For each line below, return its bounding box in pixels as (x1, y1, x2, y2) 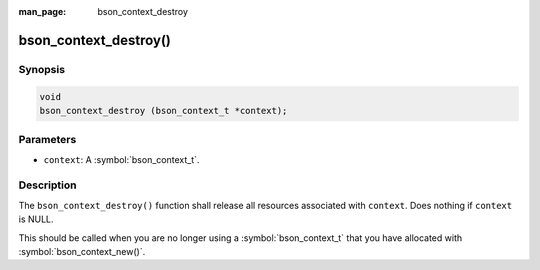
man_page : (18, 6, 67, 17)
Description (18, 178, 77, 192)
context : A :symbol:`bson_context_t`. (43, 153, 200, 165)
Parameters (18, 133, 77, 147)
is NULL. (18, 213, 54, 225)
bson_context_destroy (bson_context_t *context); (39, 105, 288, 116)
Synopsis (18, 62, 65, 76)
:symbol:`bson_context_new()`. (18, 246, 146, 257)
